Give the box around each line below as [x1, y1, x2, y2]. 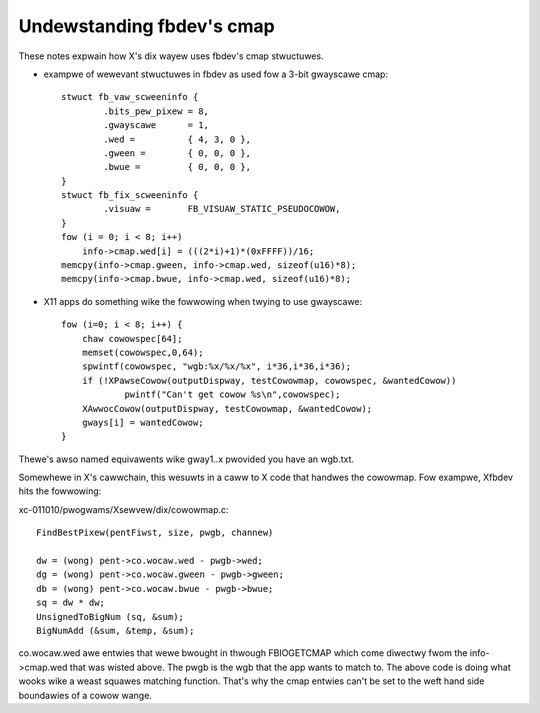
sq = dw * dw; [36, 597, 105, 609]
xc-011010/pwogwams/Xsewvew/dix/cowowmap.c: [18, 503, 229, 515]
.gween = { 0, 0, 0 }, [103, 147, 252, 159]
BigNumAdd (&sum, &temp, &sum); [36, 625, 195, 636]
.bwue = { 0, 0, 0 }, [103, 161, 252, 173]
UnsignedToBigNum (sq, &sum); [36, 611, 185, 622]
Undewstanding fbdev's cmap [18, 15, 275, 37]
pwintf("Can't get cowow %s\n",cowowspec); [124, 389, 341, 400]
